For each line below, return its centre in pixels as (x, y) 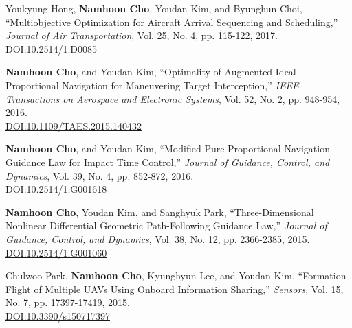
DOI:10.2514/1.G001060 (56, 252)
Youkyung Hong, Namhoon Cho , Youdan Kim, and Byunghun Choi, (154, 8)
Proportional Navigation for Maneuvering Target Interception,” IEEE (152, 85)
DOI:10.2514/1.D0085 (52, 48)
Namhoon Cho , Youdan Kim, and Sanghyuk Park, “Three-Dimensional (160, 212)
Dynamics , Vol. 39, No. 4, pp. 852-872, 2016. (100, 175)
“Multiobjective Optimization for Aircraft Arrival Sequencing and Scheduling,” (172, 22)
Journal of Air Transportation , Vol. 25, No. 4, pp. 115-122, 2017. (142, 35)
